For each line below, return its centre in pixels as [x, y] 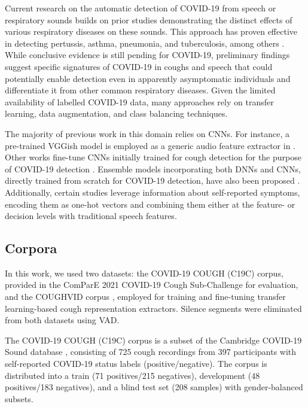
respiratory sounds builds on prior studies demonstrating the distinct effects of [149, 19]
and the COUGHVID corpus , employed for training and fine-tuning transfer [145, 297]
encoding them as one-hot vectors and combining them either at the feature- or [150, 204]
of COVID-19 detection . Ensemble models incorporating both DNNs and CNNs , [153, 168]
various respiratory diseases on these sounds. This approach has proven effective [151, 31]
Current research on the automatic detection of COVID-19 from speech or [141, 8]
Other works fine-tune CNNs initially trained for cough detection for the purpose [153, 157]
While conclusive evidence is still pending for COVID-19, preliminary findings [147, 55]
